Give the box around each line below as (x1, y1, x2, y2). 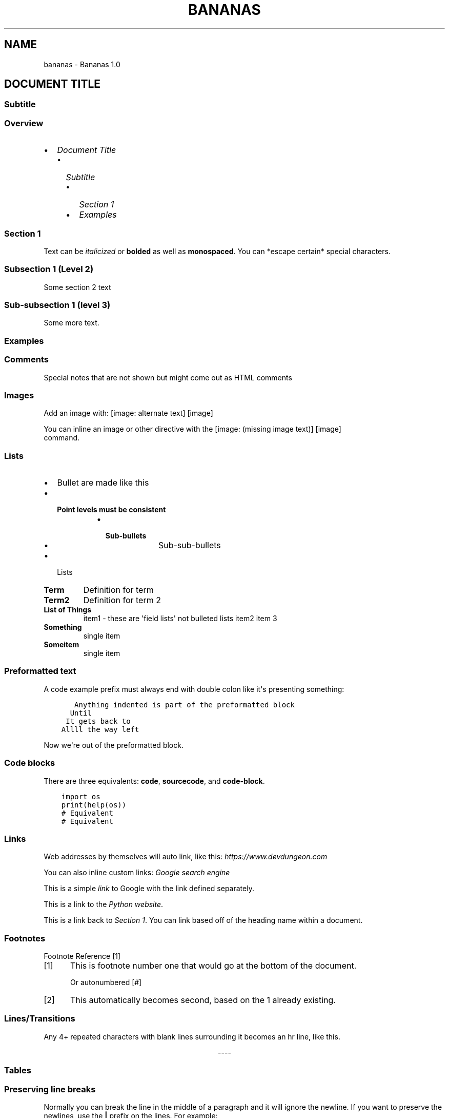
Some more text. (44, 318, 99, 327)
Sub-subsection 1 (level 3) (4, 300, 111, 311)
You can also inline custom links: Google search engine (44, 868, 230, 877)
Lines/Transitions (4, 1013, 75, 1024)
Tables (4, 1065, 31, 1076)
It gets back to (66, 717, 131, 725)
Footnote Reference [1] (44, 952, 121, 961)
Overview (4, 118, 44, 128)
